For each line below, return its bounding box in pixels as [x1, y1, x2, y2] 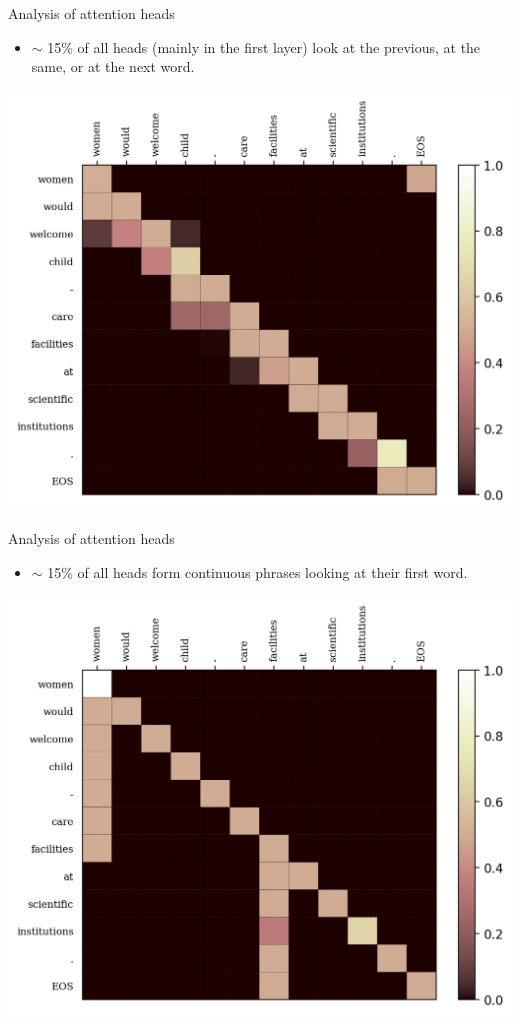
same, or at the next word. [31, 56, 195, 77]
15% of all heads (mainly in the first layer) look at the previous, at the [47, 36, 481, 57]
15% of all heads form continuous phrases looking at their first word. [47, 561, 468, 582]
